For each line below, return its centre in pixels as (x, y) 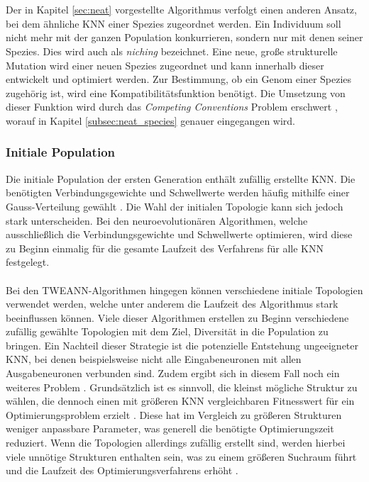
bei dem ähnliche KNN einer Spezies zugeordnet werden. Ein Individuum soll (174, 23)
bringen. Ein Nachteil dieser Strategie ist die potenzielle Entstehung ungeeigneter (182, 345)
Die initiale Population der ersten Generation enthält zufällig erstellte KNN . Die (181, 178)
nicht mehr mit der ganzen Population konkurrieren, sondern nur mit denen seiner (184, 37)
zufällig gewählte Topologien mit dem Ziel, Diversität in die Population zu (167, 331)
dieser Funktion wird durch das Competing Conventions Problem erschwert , (172, 107)
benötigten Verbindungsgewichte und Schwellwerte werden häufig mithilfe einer (178, 192)
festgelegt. (28, 262)
